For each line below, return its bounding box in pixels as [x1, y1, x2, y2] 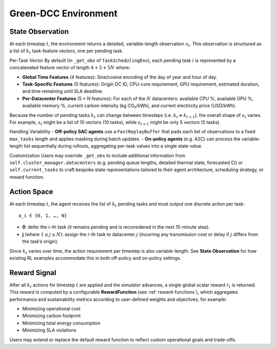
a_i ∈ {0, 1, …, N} [18, 213, 67, 218]
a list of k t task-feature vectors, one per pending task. [9, 48, 124, 55]
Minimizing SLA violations [22, 327, 77, 333]
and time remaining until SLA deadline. [22, 88, 104, 94]
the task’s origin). [22, 238, 59, 244]
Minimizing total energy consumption [22, 320, 101, 326]
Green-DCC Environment [9, 8, 118, 19]
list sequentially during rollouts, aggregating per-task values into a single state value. [24, 143, 203, 149]
